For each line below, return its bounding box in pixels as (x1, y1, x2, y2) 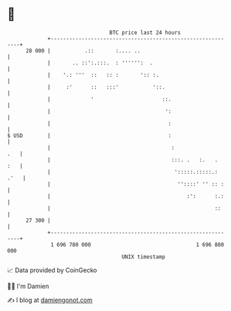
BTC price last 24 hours (109, 29, 181, 36)
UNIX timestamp (121, 253, 166, 260)
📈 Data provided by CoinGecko (7, 266, 98, 274)
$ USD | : (7, 132, 172, 139)
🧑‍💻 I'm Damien (7, 282, 50, 290)
